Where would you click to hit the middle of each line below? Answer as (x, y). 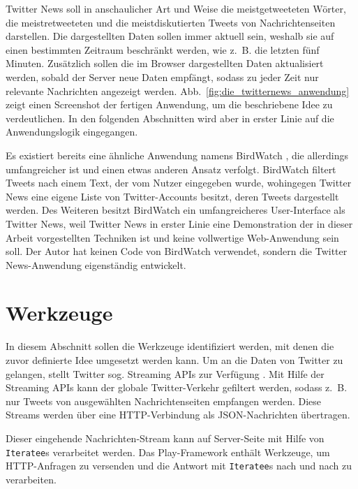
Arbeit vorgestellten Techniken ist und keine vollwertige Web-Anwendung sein (172, 237)
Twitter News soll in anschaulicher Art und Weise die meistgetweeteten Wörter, (176, 8)
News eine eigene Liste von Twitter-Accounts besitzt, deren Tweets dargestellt (172, 196)
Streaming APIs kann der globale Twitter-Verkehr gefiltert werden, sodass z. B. (177, 387)
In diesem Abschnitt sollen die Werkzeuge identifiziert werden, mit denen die (170, 346)
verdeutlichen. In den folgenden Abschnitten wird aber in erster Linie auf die (170, 118)
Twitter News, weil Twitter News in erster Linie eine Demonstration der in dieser (179, 223)
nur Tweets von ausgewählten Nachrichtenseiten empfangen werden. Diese (164, 401)
